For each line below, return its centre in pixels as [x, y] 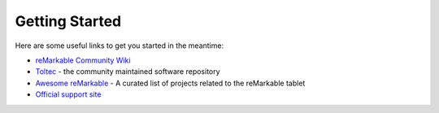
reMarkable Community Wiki [83, 60]
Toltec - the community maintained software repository [128, 72]
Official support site [68, 94]
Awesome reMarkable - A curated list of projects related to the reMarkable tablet [170, 83]
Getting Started [68, 21]
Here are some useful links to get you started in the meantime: [119, 46]
